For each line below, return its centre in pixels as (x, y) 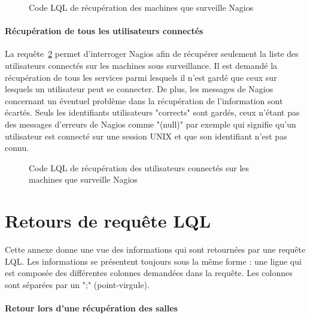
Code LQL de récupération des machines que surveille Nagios (141, 7)
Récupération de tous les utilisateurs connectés (104, 31)
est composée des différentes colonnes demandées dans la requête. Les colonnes (149, 273)
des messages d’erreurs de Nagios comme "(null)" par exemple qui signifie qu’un (151, 124)
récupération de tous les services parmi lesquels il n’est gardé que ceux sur (141, 77)
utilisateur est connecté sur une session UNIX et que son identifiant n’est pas (146, 136)
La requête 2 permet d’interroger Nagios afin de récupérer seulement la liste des (152, 54)
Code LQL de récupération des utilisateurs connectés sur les (139, 167)
